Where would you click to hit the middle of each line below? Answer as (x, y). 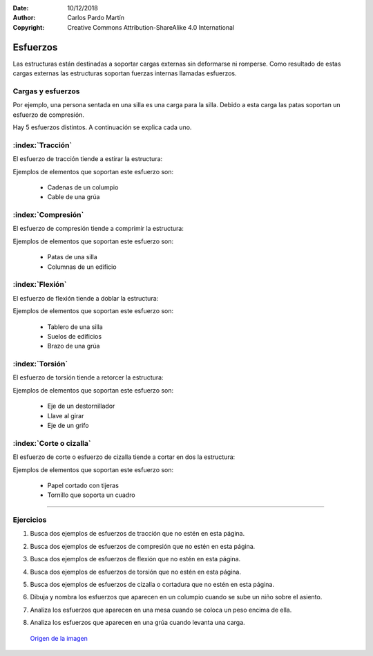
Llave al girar (66, 415)
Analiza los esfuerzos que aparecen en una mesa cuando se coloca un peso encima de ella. (161, 610)
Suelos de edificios (75, 336)
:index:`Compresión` (48, 215)
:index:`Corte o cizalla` (52, 443)
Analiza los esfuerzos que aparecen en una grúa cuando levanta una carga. (137, 623)
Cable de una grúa (74, 197)
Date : (21, 8)
